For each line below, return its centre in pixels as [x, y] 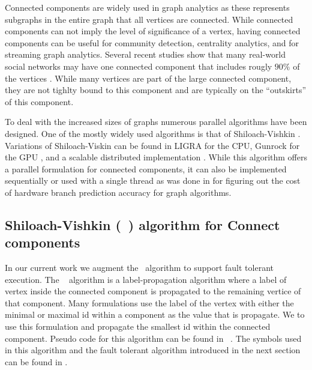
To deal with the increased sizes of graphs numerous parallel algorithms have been [156, 122]
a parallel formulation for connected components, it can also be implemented [146, 168]
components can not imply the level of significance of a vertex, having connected [153, 31]
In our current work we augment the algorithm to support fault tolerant [139, 268]
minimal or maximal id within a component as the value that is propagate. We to [155, 314]
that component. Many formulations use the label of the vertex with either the [149, 302]
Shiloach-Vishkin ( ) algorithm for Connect [142, 224]
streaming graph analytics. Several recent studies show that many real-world [145, 54]
